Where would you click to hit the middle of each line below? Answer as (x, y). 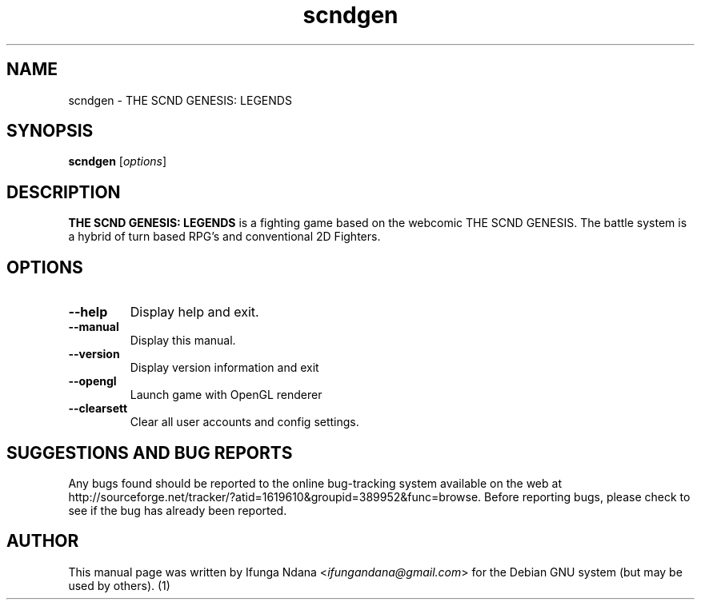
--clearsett (98, 409)
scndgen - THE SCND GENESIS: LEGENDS (180, 100)
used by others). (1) (119, 585)
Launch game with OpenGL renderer (226, 395)
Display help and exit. (194, 312)
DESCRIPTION (64, 192)
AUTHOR (43, 541)
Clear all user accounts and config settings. (244, 422)
